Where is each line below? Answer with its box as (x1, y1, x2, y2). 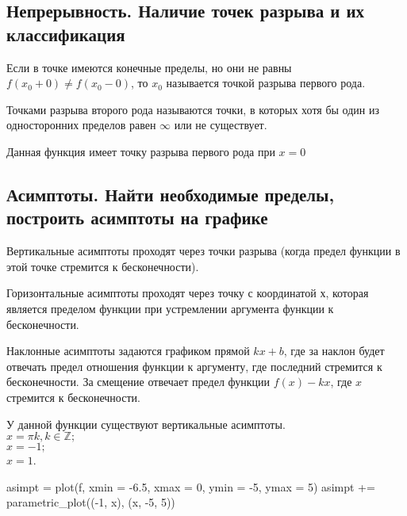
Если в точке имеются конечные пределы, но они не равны (6, 59, 292, 75)
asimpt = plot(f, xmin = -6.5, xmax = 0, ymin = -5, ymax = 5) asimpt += (6, 478, 375, 495)
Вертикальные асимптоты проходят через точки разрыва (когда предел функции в (6, 243, 401, 259)
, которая (325, 285, 369, 301)
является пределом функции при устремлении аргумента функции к (6, 300, 334, 316)
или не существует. (174, 117, 267, 133)
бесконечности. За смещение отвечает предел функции (6, 373, 271, 390)
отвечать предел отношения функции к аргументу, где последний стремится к (6, 357, 382, 374)
